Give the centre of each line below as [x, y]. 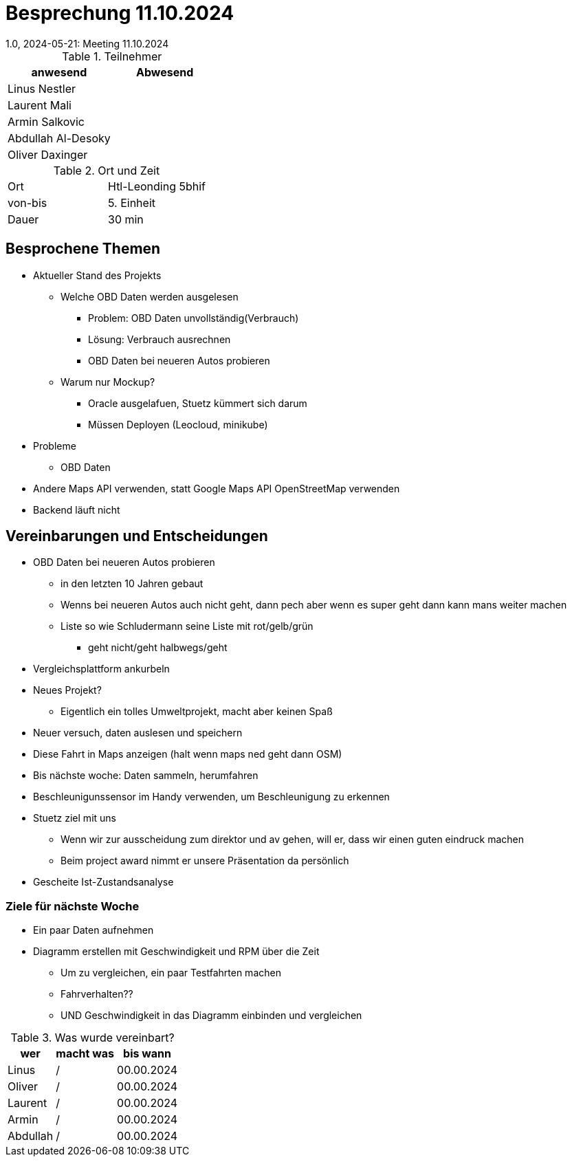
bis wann [147, 1054]
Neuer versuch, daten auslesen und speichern [138, 733]
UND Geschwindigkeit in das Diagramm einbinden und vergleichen [211, 1016]
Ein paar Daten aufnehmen [93, 930]
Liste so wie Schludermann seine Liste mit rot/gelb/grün [187, 626]
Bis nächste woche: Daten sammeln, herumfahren [146, 776]
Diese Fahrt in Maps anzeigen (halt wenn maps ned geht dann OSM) [188, 754]
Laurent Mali [40, 105]
